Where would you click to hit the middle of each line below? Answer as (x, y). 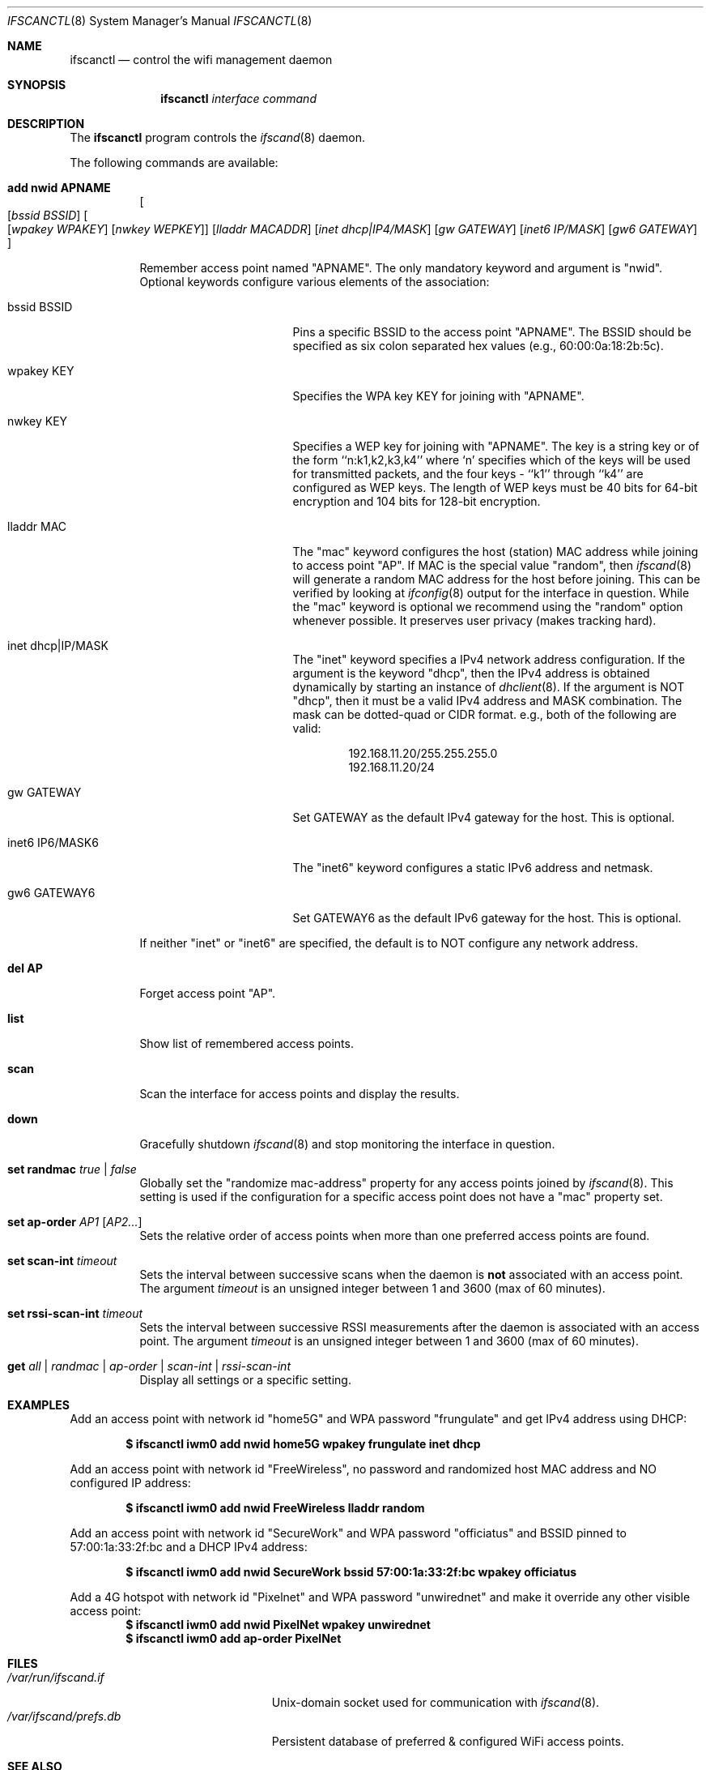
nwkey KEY (38, 421)
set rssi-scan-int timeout (75, 1313)
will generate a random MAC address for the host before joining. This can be (496, 579)
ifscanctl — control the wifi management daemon (201, 60)
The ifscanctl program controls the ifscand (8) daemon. (217, 137)
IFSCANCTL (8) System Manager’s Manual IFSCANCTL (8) (160, 21)
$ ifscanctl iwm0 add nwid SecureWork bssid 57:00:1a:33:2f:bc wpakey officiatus (351, 1572)
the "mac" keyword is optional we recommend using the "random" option (488, 607)
